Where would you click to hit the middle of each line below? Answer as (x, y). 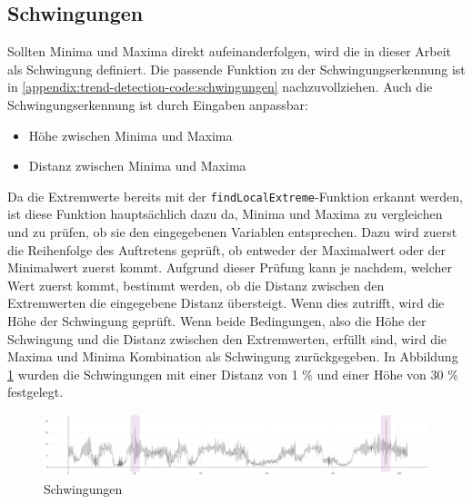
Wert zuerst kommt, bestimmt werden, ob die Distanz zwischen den (196, 285)
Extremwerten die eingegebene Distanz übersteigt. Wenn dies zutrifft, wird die (226, 303)
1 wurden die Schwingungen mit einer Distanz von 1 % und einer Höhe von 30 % (233, 374)
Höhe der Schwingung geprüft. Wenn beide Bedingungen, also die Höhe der (217, 320)
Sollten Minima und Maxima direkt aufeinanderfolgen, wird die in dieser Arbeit (230, 51)
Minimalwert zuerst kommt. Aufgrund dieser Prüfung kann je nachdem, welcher (230, 267)
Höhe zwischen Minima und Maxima (131, 135)
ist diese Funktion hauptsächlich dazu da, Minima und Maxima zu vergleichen (225, 214)
